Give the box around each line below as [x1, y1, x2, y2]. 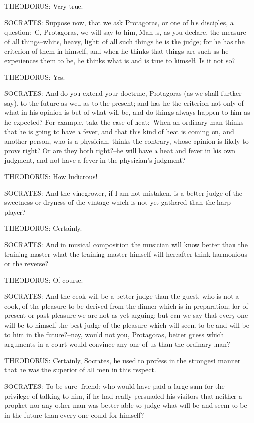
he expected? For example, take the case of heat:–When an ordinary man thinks [4, 116, 244, 127]
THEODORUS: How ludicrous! [4, 171, 98, 181]
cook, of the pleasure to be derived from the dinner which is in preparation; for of [4, 300, 248, 311]
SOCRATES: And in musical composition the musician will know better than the [4, 239, 248, 249]
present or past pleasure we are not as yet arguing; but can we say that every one [4, 310, 248, 320]
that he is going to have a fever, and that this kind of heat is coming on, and [4, 126, 234, 136]
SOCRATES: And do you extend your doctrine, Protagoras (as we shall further [4, 88, 242, 98]
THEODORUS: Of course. [4, 275, 83, 285]
